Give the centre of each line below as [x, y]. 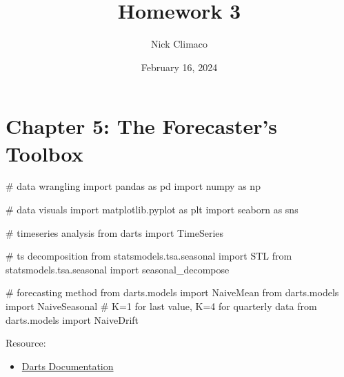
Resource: [26, 343]
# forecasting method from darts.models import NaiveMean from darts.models [172, 292]
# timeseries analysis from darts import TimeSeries [115, 232]
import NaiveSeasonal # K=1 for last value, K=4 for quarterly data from [161, 306]
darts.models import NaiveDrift [72, 319]
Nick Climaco [179, 44]
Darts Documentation [68, 366]
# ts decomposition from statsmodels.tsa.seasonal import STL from [149, 256]
